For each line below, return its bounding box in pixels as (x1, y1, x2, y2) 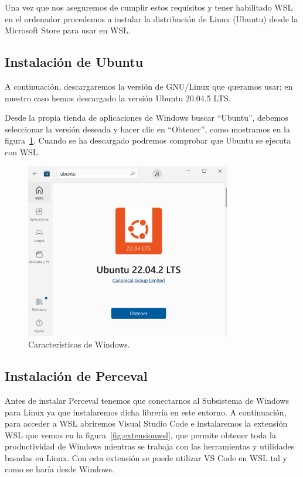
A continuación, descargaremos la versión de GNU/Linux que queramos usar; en (5, 80, 293, 92)
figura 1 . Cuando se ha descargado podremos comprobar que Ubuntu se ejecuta (5, 134, 291, 146)
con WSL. (5, 145, 40, 158)
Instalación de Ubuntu (5, 53, 144, 71)
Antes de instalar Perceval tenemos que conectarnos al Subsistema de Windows (5, 394, 289, 406)
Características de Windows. (28, 338, 130, 350)
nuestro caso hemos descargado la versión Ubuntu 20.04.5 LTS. (5, 91, 231, 104)
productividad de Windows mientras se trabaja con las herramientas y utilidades (5, 440, 295, 452)
